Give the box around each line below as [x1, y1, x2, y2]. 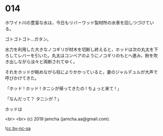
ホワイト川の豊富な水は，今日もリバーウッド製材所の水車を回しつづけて [5, 19, 150, 25]
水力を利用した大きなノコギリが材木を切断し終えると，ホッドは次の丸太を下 [5, 46, 159, 52]
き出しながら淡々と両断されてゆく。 [5, 58, 78, 64]
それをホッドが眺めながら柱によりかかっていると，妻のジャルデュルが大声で [5, 69, 158, 75]
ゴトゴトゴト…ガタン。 [5, 36, 52, 42]
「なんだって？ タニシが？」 [5, 96, 62, 101]
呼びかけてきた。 [5, 75, 39, 81]
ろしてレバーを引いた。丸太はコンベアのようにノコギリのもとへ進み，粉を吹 [5, 52, 158, 58]
